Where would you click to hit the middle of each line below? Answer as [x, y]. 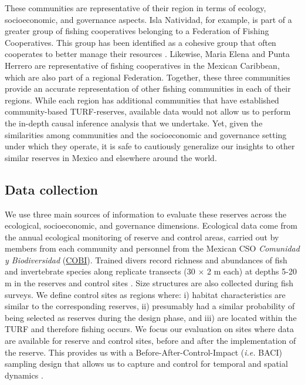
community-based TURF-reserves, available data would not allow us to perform [148, 111]
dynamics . [24, 375]
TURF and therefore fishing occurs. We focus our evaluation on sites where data [149, 329]
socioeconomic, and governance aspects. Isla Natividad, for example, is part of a [148, 19]
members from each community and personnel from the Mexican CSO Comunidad [152, 248]
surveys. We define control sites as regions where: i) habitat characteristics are [145, 294]
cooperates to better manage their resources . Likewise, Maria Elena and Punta [148, 54]
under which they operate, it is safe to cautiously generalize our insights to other [150, 146]
